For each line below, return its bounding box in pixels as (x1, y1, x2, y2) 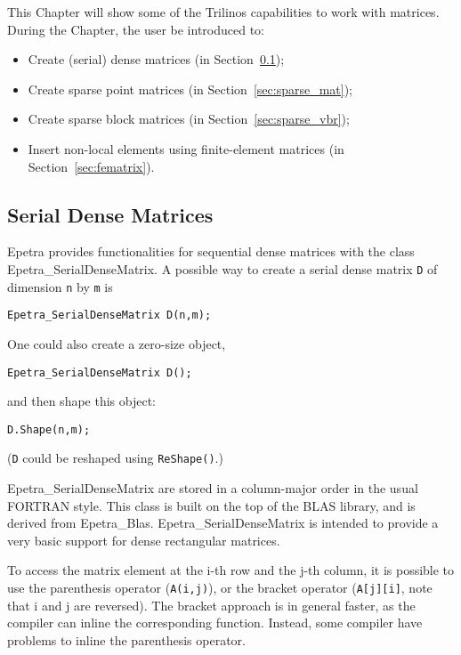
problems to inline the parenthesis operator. (7, 630, 246, 649)
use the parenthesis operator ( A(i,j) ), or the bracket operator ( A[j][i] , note (7, 578, 433, 597)
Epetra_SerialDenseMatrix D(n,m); (7, 309, 212, 322)
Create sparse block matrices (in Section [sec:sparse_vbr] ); (28, 109, 350, 128)
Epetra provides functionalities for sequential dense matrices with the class (7, 242, 415, 261)
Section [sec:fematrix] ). (28, 157, 155, 175)
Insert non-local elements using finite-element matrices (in (28, 139, 344, 158)
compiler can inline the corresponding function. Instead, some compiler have (7, 613, 423, 632)
